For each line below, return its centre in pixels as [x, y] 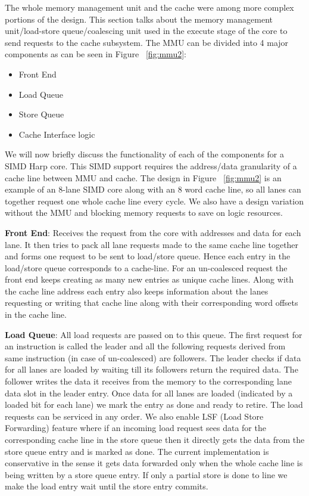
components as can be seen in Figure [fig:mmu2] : [96, 54]
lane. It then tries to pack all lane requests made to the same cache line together [152, 244]
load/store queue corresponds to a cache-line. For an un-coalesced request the [146, 267]
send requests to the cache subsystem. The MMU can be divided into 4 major [147, 42]
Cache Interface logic [57, 134]
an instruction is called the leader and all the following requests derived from [145, 346]
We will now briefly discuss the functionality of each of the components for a [144, 154]
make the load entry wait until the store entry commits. [107, 486]
